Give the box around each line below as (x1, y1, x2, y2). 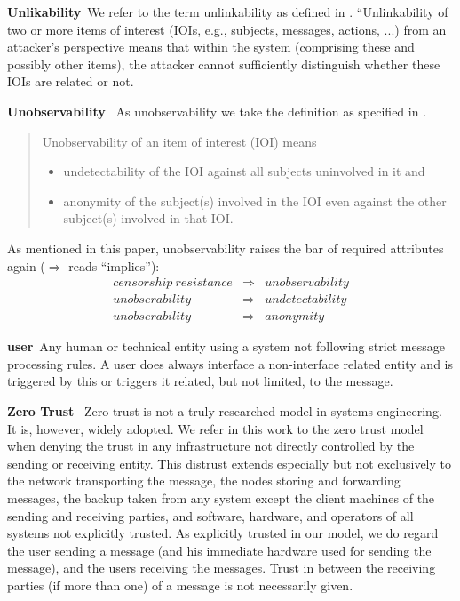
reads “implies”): (68, 256, 160, 275)
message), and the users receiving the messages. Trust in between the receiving (7, 558, 436, 577)
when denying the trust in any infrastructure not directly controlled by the (7, 437, 415, 455)
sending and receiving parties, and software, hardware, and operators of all (7, 506, 414, 525)
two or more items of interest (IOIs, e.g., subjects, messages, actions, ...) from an (7, 20, 447, 38)
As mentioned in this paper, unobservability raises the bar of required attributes (7, 238, 444, 257)
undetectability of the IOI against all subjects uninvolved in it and (63, 162, 425, 180)
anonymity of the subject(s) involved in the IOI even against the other (63, 191, 447, 210)
